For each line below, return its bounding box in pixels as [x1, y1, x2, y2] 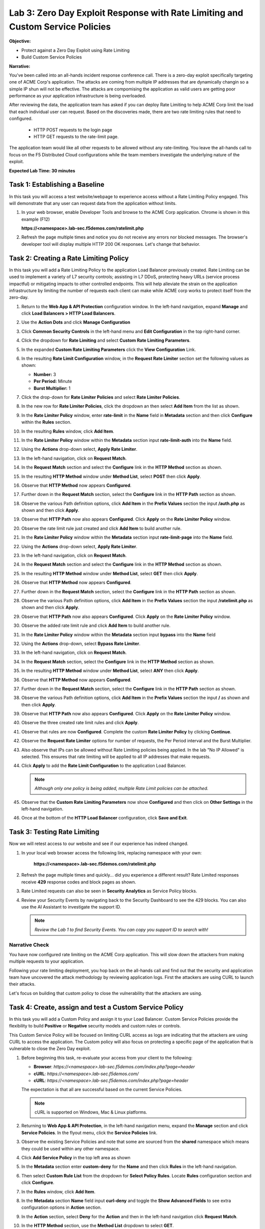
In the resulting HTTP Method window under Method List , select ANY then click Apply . [21, 668, 199, 673]
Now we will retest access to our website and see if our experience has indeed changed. [9, 841, 188, 847]
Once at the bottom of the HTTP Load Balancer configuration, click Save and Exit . [21, 815, 188, 821]
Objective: [9, 38, 31, 44]
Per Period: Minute [33, 379, 72, 384]
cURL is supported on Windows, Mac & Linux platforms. [34, 1109, 147, 1115]
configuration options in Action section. [21, 1204, 102, 1210]
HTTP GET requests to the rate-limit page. [33, 134, 119, 140]
